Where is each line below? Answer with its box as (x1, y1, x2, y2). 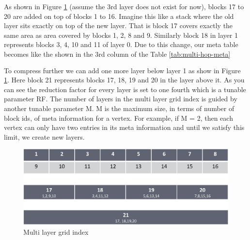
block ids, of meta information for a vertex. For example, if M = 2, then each (4, 112, 233, 123)
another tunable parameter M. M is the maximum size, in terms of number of (4, 103, 234, 113)
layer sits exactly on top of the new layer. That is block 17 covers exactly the (4, 20, 233, 31)
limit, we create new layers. (4, 131, 85, 142)
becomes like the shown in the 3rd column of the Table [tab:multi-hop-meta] (4, 48, 231, 59)
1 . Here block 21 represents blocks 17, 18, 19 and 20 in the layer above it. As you (4, 75, 245, 85)
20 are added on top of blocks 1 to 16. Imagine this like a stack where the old (4, 11, 234, 21)
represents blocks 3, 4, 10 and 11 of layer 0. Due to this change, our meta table (4, 39, 238, 49)
